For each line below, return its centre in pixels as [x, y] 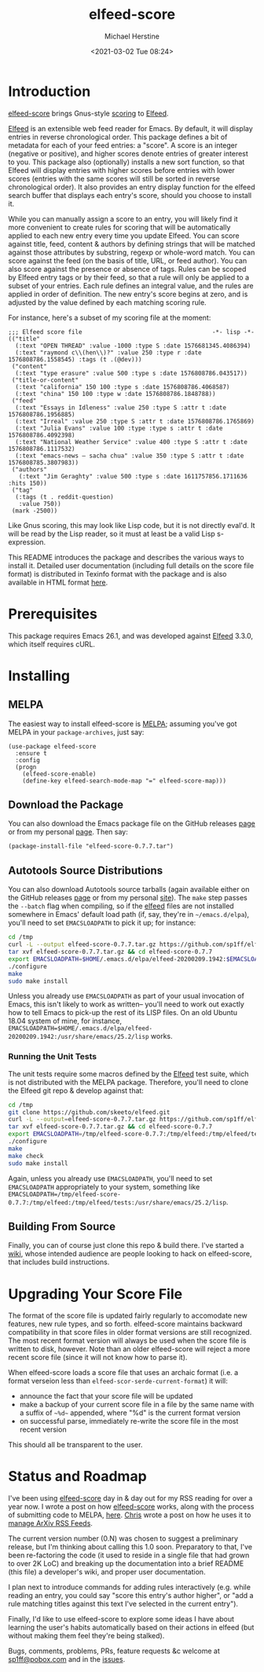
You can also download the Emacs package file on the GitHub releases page [132, 823]
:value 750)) [40, 504]
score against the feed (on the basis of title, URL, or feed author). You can [128, 260]
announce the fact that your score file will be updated [106, 1396]
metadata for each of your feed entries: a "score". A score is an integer [123, 145]
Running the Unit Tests [53, 1057]
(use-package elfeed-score [52, 746]
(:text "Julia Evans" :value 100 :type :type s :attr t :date [119, 428]
